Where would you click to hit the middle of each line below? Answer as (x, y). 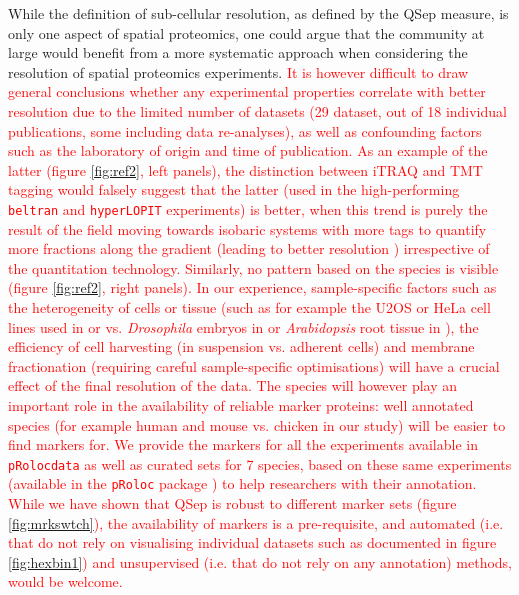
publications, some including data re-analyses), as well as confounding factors (245, 130)
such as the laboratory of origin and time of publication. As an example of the (248, 150)
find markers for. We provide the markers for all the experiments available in (243, 444)
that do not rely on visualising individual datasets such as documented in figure (252, 542)
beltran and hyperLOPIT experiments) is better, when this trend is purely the (248, 208)
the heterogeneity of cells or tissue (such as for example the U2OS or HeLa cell (249, 306)
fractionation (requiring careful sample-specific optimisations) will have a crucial (254, 365)
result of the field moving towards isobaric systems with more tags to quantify (247, 228)
